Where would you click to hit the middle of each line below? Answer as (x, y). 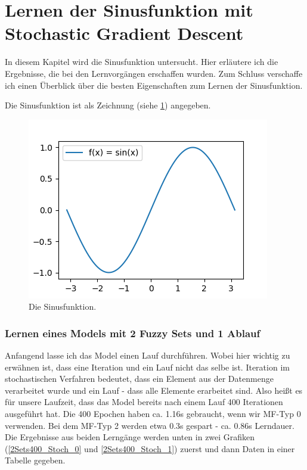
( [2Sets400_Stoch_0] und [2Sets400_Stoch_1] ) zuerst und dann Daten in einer (150, 448)
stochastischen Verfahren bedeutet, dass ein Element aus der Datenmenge (139, 379)
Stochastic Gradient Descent (124, 33)
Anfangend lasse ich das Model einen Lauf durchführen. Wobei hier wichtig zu (148, 355)
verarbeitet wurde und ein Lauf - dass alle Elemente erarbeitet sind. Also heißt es (154, 390)
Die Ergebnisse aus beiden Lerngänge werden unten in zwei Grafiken (130, 437)
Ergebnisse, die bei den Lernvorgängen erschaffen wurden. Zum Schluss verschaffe (154, 73)
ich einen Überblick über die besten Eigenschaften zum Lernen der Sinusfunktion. (154, 85)
